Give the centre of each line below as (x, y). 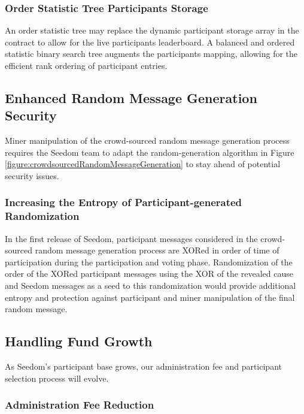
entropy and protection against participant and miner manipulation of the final (150, 297)
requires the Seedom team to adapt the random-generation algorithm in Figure (150, 152)
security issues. (32, 175)
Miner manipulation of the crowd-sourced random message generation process (147, 140)
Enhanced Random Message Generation (131, 97)
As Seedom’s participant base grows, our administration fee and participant (143, 366)
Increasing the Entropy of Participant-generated (124, 202)
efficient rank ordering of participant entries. (86, 65)
